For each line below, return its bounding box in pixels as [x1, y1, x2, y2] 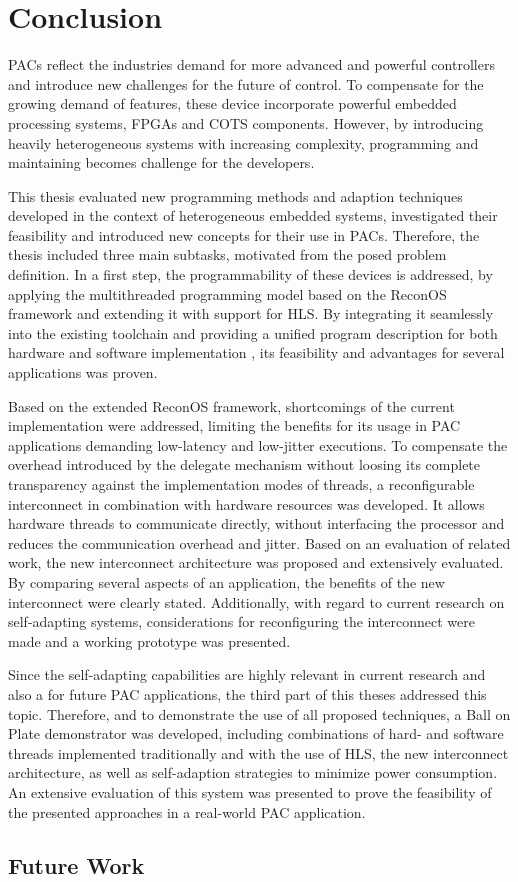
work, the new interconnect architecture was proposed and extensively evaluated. [8, 552, 504, 573]
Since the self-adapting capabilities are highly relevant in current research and [8, 664, 486, 685]
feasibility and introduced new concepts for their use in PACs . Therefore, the [8, 224, 480, 245]
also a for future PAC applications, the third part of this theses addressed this [8, 683, 487, 704]
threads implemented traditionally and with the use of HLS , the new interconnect [8, 742, 509, 763]
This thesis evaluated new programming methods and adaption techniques [8, 185, 463, 206]
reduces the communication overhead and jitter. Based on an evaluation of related [8, 532, 511, 553]
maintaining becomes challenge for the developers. [8, 152, 315, 173]
